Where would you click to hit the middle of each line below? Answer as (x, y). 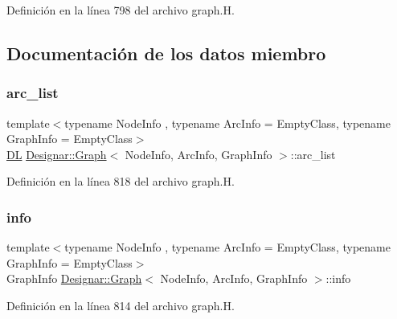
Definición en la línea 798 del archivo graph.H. (121, 10)
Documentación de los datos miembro (166, 53)
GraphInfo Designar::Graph (74, 278)
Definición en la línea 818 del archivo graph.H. (121, 181)
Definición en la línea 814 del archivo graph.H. (121, 305)
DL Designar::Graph (57, 154)
